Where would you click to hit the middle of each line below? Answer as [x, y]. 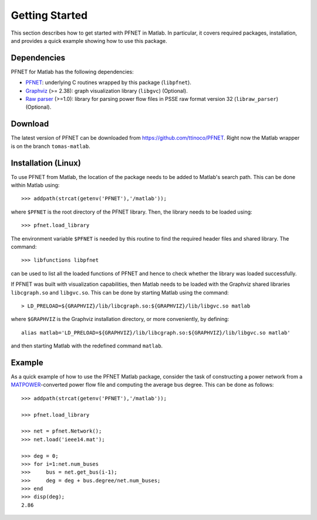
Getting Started [49, 15]
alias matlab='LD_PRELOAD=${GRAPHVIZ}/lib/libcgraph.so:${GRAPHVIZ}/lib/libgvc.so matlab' [156, 332]
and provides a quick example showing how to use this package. [89, 40]
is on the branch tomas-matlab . [50, 146]
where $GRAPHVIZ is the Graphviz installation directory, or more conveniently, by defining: [120, 319]
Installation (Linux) [46, 163]
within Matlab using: [35, 185]
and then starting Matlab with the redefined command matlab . [87, 346]
